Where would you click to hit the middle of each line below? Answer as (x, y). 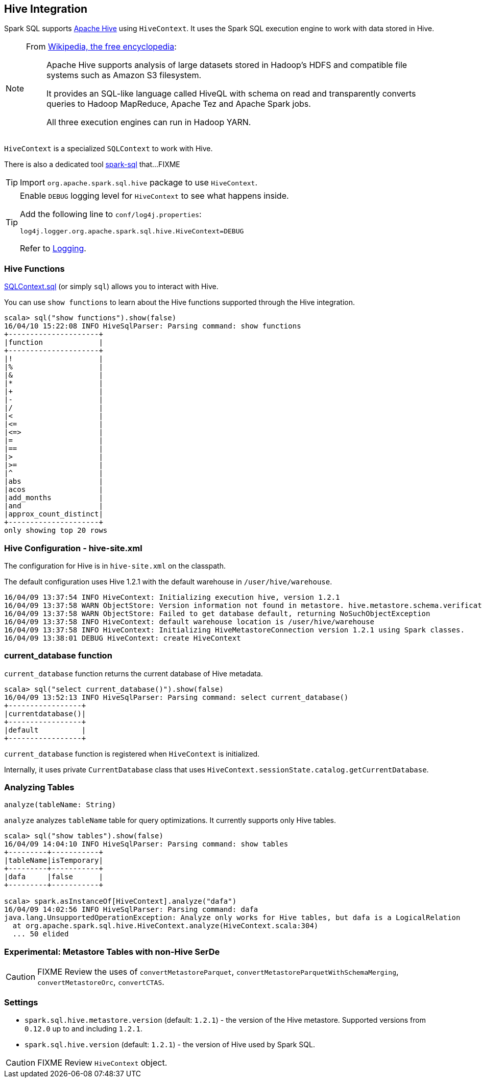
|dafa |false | (54, 877)
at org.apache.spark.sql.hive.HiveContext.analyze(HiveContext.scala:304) (165, 926)
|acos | (54, 490)
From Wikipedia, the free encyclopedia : (101, 47)
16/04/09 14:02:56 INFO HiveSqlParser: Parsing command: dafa (131, 910)
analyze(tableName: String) (60, 805)
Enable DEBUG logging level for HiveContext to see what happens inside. (154, 196)
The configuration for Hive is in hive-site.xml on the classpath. (115, 566)
